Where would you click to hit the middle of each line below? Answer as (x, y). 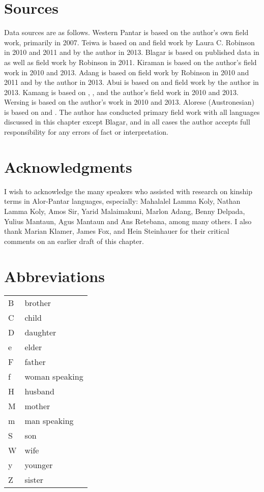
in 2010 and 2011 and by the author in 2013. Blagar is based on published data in (132, 52)
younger (39, 465)
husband (39, 391)
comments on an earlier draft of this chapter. (74, 241)
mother (37, 406)
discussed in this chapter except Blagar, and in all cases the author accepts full (127, 122)
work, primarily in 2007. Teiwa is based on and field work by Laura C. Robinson (129, 42)
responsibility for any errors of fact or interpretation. (86, 132)
